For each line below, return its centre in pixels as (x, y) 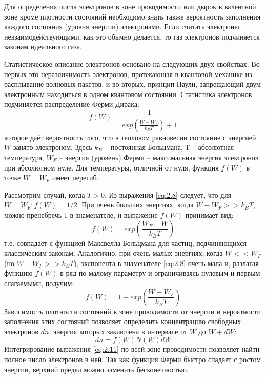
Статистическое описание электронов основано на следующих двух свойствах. (127, 63)
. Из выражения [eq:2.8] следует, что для (168, 194)
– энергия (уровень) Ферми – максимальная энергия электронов (159, 157)
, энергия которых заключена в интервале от (118, 331)
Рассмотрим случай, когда (45, 194)
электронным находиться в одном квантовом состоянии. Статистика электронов (128, 94)
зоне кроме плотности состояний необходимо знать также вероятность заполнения (132, 16)
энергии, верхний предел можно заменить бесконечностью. (96, 369)
